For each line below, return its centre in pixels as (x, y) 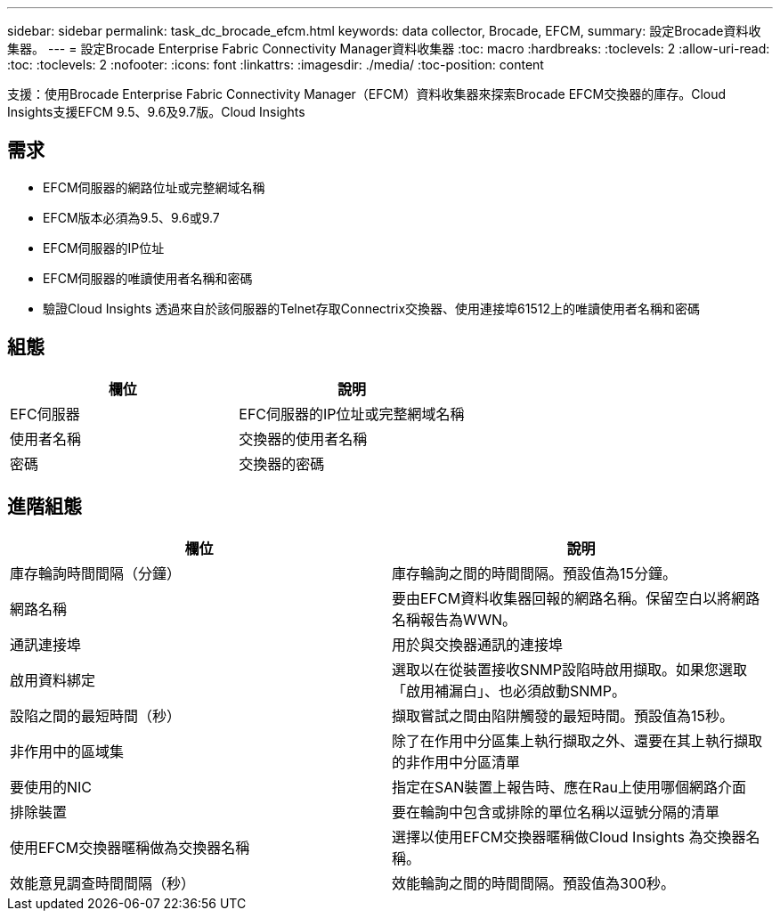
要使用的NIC (51, 787)
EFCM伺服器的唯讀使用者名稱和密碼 (148, 278)
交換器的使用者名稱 (303, 439)
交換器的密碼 (282, 463)
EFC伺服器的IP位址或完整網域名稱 (352, 414)
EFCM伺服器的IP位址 (104, 248)
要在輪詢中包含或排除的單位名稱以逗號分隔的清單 (556, 812)
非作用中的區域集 (67, 751)
